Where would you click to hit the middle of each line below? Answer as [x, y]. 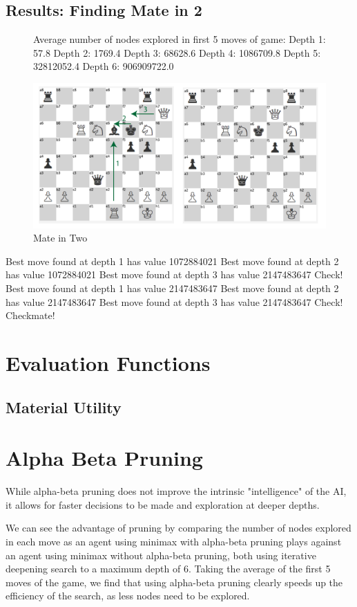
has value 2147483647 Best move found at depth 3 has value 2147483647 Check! [174, 301]
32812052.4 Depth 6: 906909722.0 [104, 66]
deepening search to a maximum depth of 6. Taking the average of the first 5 [168, 569]
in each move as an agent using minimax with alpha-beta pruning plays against [174, 541]
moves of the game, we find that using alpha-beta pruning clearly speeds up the [174, 582]
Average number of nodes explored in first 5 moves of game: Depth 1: [180, 39]
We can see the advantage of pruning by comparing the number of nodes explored [178, 528]
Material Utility [64, 407]
